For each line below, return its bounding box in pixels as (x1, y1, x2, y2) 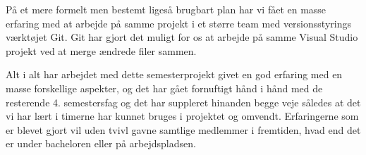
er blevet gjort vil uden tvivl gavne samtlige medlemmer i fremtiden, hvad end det (6, 122, 361, 137)
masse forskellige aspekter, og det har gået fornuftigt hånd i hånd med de (6, 80, 323, 95)
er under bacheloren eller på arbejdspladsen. (6, 136, 196, 151)
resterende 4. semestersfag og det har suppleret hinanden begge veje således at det (6, 94, 361, 109)
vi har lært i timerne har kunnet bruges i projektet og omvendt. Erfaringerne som (6, 108, 359, 123)
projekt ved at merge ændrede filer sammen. (6, 43, 197, 58)
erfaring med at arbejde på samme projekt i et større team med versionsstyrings (6, 15, 351, 30)
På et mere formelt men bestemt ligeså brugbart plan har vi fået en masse (6, 2, 327, 16)
